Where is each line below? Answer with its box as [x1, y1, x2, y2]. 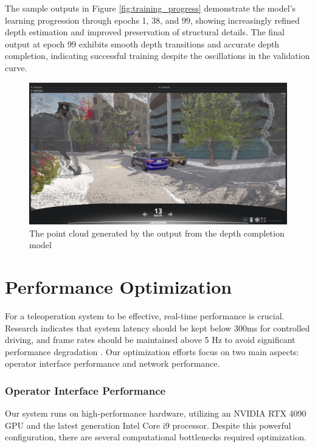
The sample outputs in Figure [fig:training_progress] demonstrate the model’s [5, 2, 296, 14]
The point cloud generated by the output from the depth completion [29, 226, 285, 239]
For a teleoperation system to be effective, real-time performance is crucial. [5, 310, 285, 322]
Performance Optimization [5, 274, 232, 299]
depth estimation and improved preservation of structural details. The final [5, 26, 285, 38]
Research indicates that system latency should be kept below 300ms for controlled [5, 321, 310, 334]
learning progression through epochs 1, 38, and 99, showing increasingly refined [5, 13, 300, 26]
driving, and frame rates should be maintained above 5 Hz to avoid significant [5, 333, 296, 346]
